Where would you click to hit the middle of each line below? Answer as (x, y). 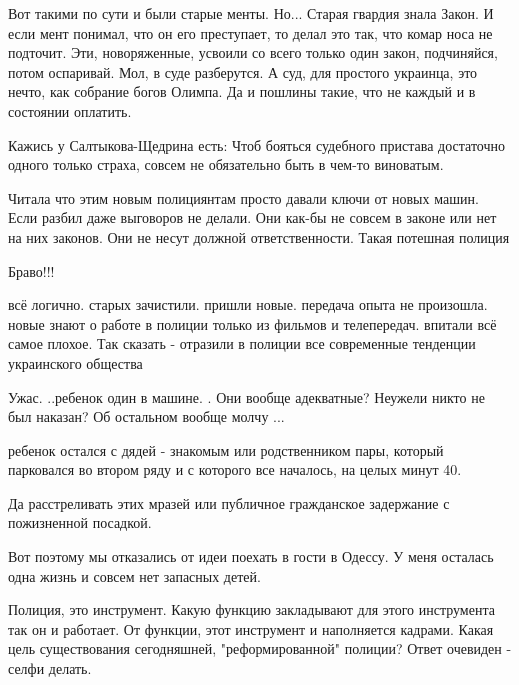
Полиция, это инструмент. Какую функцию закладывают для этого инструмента (251, 609)
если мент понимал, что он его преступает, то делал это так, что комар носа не (250, 32)
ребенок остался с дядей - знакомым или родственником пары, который (226, 449)
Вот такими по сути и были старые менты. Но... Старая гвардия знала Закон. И (251, 13)
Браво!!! (31, 270)
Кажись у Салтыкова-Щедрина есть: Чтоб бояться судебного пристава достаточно (257, 144)
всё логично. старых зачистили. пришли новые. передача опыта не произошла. (248, 304)
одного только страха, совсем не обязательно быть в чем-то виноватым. (226, 164)
